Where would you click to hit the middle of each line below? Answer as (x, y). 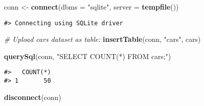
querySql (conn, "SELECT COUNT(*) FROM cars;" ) (88, 56)
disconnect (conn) (33, 97)
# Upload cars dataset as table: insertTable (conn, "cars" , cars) (103, 39)
